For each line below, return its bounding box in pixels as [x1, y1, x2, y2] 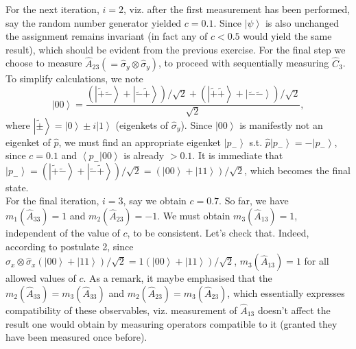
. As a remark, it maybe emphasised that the [83, 271, 272, 285]
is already [123, 148, 165, 163]
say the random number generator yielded [5, 15, 182, 29]
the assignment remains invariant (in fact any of [5, 29, 208, 43]
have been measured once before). [5, 330, 147, 344]
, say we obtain [123, 193, 187, 208]
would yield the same [243, 29, 332, 43]
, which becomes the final [244, 163, 351, 177]
